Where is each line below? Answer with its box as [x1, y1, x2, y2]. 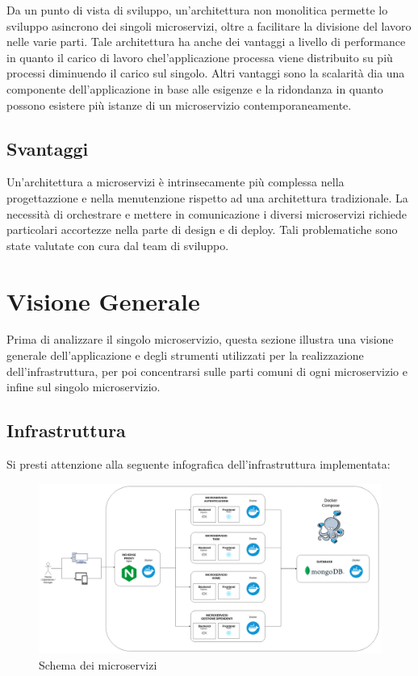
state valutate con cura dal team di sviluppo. [6, 236, 229, 253]
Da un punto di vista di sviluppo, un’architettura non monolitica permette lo [6, 2, 388, 18]
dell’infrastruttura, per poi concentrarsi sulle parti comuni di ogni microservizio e [6, 362, 408, 379]
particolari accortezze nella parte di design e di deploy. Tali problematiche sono [6, 221, 398, 238]
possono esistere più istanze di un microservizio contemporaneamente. [6, 96, 352, 113]
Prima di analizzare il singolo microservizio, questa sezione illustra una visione [6, 331, 394, 348]
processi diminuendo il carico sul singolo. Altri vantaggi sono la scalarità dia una [6, 65, 405, 81]
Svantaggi [6, 136, 89, 161]
